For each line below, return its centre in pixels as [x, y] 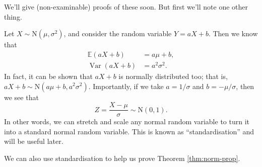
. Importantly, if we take [126, 86]
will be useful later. [34, 141]
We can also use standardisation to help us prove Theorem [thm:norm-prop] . [122, 158]
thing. [13, 16]
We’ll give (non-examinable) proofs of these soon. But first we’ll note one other [126, 7]
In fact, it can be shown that [48, 76]
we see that [21, 97]
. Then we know [233, 33]
